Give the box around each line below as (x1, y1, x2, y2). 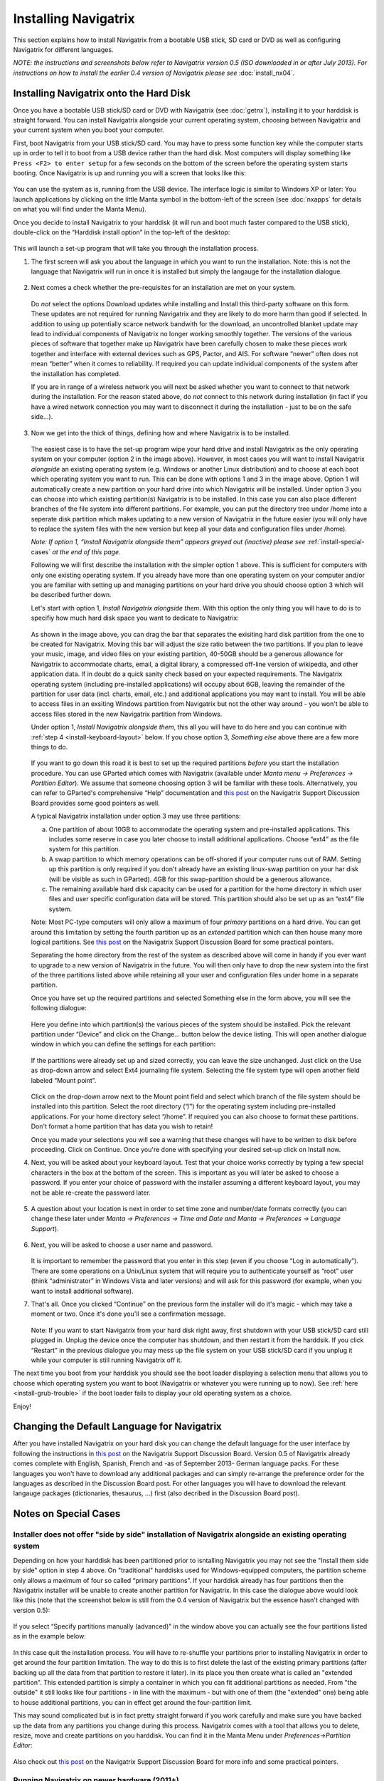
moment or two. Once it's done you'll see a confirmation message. (31, 1309, 226, 1318)
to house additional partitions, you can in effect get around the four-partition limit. (13, 1698, 252, 1706)
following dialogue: (31, 1004, 87, 1012)
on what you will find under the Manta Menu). (13, 205, 147, 214)
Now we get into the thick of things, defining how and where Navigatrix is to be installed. (31, 428, 291, 437)
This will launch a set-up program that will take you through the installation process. (13, 244, 259, 253)
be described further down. (31, 591, 112, 599)
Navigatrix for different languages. (13, 45, 114, 53)
